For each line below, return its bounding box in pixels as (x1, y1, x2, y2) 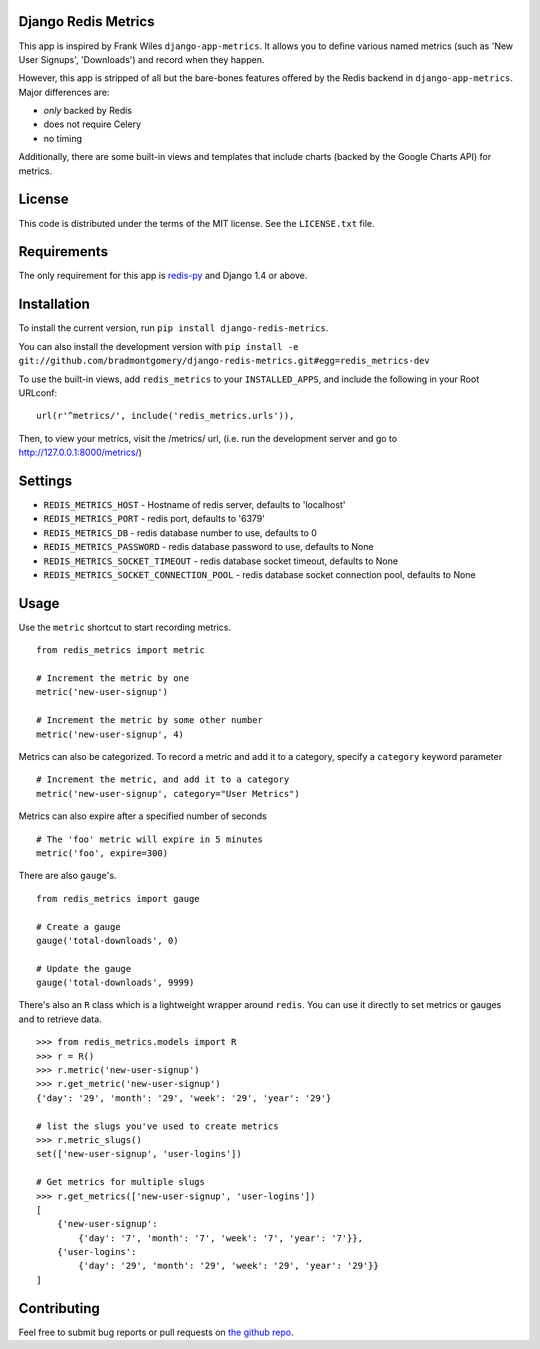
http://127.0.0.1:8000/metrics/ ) (18, 446, 142, 459)
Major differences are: (18, 86, 110, 98)
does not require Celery (43, 118, 142, 130)
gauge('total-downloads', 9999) (36, 977, 195, 989)
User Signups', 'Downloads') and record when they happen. (18, 53, 265, 65)
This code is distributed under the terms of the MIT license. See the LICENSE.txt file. (18, 217, 375, 229)
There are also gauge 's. (18, 870, 117, 882)
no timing (43, 132, 83, 144)
